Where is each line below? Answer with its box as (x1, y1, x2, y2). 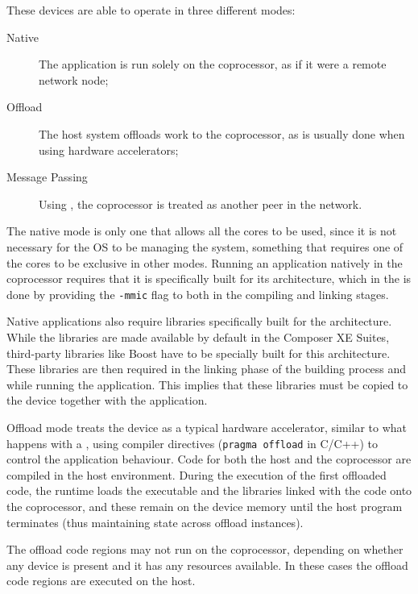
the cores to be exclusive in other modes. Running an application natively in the (6, 254, 403, 271)
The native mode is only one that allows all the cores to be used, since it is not (6, 222, 397, 239)
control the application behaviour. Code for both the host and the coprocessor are (6, 451, 412, 467)
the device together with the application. (6, 392, 208, 409)
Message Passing (6, 168, 88, 185)
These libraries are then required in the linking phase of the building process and (6, 360, 407, 377)
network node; (39, 71, 109, 88)
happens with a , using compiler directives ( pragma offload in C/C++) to (6, 434, 379, 451)
